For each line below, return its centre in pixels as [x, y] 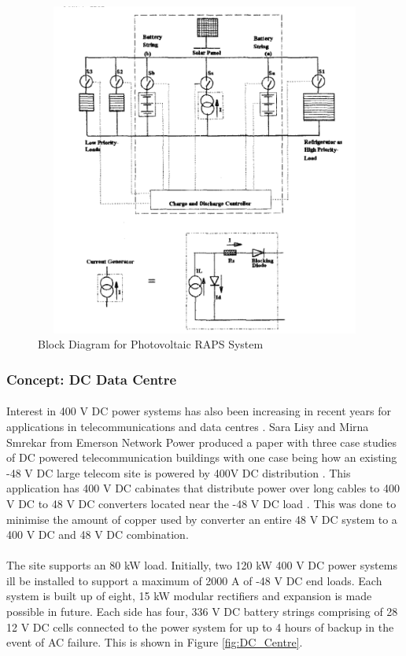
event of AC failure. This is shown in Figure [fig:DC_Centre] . [155, 642]
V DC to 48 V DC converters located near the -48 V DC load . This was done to [201, 503]
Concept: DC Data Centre [92, 379]
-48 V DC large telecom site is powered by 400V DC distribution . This [179, 472]
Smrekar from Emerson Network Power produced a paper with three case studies [202, 442]
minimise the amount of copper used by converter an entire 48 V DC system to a [202, 519]
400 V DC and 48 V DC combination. [98, 534]
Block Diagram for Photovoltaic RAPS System [151, 344]
